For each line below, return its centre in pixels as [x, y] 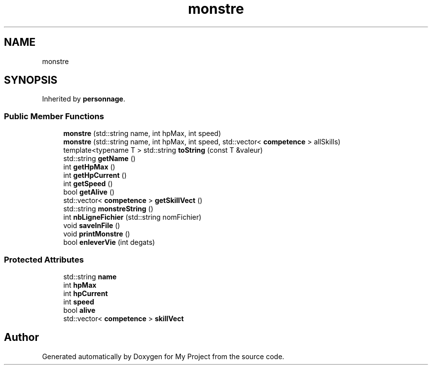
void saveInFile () [92, 226]
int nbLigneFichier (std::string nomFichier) [132, 217]
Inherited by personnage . [84, 99]
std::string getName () [99, 159]
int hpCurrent [86, 293]
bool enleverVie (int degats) [109, 242]
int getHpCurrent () [95, 175]
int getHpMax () [89, 167]
